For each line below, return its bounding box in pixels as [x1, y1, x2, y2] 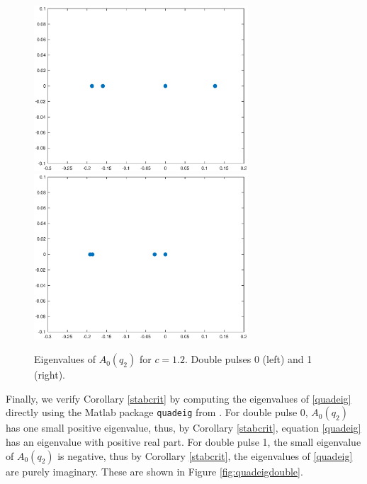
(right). [34, 367, 66, 382]
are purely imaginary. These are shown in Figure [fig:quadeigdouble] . [6, 463, 303, 478]
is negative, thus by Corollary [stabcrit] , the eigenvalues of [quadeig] [57, 448, 353, 463]
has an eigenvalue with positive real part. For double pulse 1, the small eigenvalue [6, 434, 361, 449]
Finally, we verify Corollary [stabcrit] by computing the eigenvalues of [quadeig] [6, 391, 351, 405]
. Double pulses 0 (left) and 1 [185, 352, 312, 367]
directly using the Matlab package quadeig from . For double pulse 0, [6, 405, 308, 420]
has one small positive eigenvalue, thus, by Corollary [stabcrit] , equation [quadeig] [6, 420, 361, 435]
